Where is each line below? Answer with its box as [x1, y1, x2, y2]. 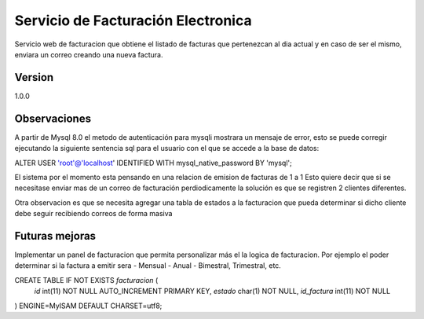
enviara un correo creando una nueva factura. [14, 49, 163, 59]
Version [14, 71, 54, 84]
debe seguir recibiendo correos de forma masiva [14, 209, 173, 218]
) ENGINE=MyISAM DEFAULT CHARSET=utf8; [14, 301, 163, 310]
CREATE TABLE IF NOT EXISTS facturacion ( [14, 275, 159, 284]
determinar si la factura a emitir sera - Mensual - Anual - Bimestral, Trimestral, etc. [14, 261, 282, 270]
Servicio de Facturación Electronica [14, 12, 252, 29]
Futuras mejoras [14, 229, 97, 243]
